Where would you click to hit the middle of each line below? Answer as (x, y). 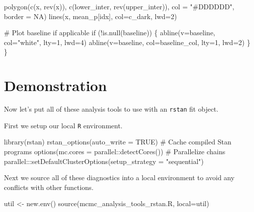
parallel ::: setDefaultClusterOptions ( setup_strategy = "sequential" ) (104, 161)
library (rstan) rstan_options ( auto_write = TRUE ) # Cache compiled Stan (118, 142)
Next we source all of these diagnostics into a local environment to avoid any (119, 177)
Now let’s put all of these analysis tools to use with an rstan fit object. (111, 109)
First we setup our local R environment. (63, 125)
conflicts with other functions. (49, 187)
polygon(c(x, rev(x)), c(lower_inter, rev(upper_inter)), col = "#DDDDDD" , (119, 6)
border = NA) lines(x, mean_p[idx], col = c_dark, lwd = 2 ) (90, 16)
